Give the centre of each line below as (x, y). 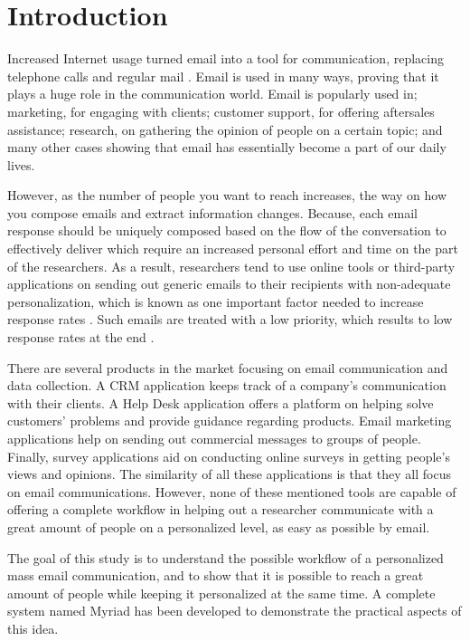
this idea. (33, 628)
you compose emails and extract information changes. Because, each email (212, 212)
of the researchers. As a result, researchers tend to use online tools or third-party (231, 266)
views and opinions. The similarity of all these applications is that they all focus (229, 474)
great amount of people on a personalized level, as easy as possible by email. (219, 526)
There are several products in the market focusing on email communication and (228, 367)
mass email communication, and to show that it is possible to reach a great (216, 575)
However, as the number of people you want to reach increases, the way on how (227, 195)
